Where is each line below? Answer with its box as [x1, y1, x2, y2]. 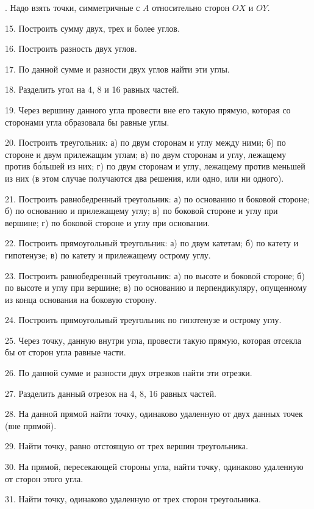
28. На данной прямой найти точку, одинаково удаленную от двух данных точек [5, 407, 303, 420]
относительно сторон [152, 1, 230, 13]
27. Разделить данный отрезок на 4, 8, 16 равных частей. [5, 386, 216, 399]
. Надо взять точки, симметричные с [5, 1, 140, 13]
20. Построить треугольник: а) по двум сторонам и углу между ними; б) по [5, 136, 286, 149]
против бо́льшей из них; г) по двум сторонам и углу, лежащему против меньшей [5, 160, 305, 173]
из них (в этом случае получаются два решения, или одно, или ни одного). [5, 171, 284, 184]
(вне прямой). [5, 419, 57, 432]
